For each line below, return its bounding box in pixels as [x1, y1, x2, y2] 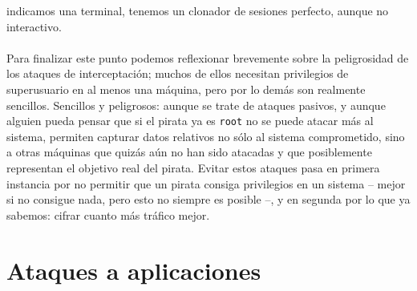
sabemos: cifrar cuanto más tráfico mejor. [6, 206, 210, 223]
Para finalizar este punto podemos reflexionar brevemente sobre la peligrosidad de [6, 49, 409, 66]
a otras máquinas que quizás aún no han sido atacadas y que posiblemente [6, 143, 372, 160]
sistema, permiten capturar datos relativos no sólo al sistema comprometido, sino [6, 127, 405, 144]
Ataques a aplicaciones [6, 253, 261, 286]
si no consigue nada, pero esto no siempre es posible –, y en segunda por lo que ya [6, 191, 411, 208]
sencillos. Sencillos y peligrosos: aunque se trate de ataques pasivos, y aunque [6, 96, 386, 113]
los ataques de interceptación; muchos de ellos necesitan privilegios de [6, 65, 349, 82]
